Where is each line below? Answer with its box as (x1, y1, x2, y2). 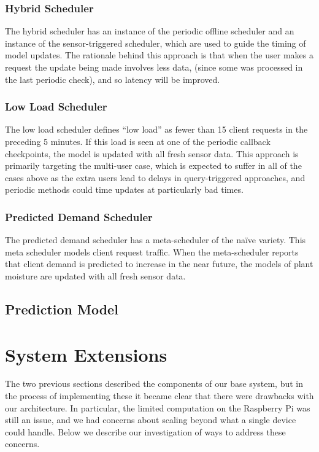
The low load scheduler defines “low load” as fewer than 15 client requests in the (5, 123, 308, 136)
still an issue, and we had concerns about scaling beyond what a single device (5, 413, 296, 426)
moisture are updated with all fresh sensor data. (5, 269, 186, 282)
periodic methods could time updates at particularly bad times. (5, 183, 244, 196)
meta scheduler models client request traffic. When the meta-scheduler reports (5, 245, 299, 258)
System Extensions (5, 341, 167, 367)
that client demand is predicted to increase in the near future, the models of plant (5, 257, 313, 270)
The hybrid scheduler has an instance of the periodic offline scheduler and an (5, 25, 294, 37)
